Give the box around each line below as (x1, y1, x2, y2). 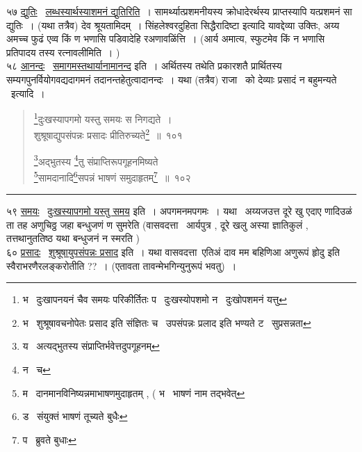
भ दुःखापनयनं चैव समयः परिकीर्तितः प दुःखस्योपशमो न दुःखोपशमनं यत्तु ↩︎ (22, 292, 287, 307)
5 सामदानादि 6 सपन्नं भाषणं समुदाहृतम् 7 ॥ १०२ (33, 168, 191, 184)
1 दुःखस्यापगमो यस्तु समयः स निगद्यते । (33, 110, 172, 126)
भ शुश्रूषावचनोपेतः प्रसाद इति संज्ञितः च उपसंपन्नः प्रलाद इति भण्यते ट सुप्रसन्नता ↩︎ (22, 315, 311, 330)
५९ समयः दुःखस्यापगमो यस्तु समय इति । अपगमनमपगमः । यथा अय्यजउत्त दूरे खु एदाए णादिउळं (6, 204, 352, 218)
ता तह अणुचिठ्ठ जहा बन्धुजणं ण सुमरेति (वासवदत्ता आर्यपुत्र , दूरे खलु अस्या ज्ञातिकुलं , (6, 217, 308, 232)
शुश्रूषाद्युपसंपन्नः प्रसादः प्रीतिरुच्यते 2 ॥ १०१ (33, 126, 183, 143)
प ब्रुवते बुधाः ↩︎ (22, 432, 76, 446)
